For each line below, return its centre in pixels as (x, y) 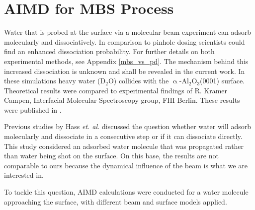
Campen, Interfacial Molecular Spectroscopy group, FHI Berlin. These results (122, 100)
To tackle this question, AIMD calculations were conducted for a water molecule (126, 192)
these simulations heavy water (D (55, 81)
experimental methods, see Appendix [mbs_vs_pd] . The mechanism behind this (126, 61)
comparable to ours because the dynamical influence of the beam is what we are (126, 165)
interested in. (24, 175)
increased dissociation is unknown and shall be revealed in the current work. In (125, 71)
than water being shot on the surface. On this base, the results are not (111, 156)
